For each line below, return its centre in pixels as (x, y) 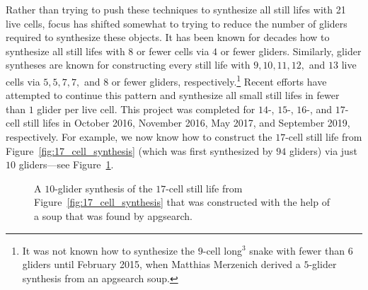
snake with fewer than (297, 250)
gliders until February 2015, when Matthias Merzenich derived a (161, 264)
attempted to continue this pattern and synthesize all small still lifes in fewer (173, 95)
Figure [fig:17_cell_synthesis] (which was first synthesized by (139, 150)
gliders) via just (323, 150)
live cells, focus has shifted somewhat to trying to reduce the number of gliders (177, 23)
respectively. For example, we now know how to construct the (139, 137)
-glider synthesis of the (104, 188)
